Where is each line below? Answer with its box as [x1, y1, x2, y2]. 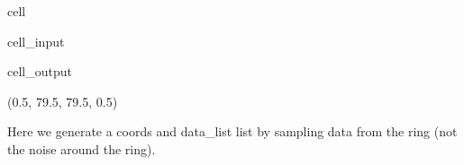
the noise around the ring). [7, 139, 156, 158]
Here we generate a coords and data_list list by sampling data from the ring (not [7, 122, 458, 141]
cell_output [7, 62, 72, 81]
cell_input [7, 31, 65, 50]
